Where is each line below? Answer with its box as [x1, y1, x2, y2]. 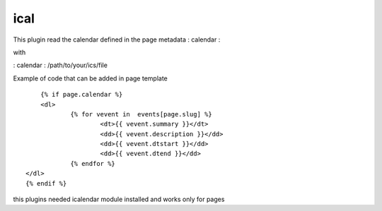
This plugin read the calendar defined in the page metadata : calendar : [13, 35, 221, 44]
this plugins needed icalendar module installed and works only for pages [13, 195, 225, 204]
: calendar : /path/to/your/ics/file [13, 61, 108, 70]
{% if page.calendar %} [40, 90, 123, 99]
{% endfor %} [70, 159, 116, 167]
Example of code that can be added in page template [13, 74, 168, 83]
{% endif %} [25, 179, 67, 187]
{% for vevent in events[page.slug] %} [70, 110, 212, 118]
